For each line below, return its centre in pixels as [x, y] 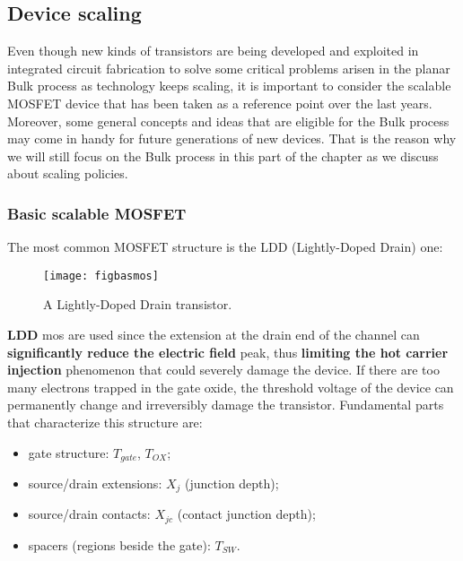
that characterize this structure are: [105, 422]
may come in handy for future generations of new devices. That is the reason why [232, 138]
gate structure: [69, 452]
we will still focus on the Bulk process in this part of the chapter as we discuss [223, 155]
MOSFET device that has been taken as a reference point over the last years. [220, 103]
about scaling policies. [68, 173]
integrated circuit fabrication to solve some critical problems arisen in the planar [229, 68]
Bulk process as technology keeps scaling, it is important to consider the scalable [229, 86]
